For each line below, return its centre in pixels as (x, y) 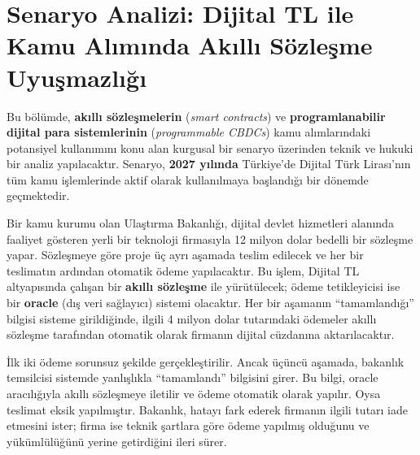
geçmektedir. (38, 195)
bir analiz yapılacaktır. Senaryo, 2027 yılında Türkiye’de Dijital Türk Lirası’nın (209, 164)
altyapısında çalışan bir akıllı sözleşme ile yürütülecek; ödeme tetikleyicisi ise (203, 286)
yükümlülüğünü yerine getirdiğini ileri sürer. (117, 441)
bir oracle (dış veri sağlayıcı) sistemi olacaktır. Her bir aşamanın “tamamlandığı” (210, 303)
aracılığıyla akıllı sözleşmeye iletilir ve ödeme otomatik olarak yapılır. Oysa (194, 393)
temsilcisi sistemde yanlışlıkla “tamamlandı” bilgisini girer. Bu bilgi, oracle (192, 377)
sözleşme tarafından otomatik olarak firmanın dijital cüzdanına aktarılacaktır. (201, 334)
